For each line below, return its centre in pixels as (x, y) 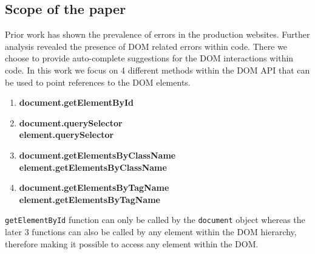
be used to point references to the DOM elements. (98, 82)
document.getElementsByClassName (97, 155)
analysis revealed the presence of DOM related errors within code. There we (146, 46)
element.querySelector (66, 135)
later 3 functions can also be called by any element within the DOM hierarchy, (151, 231)
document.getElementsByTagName (94, 187)
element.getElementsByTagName (90, 199)
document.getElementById (76, 102)
